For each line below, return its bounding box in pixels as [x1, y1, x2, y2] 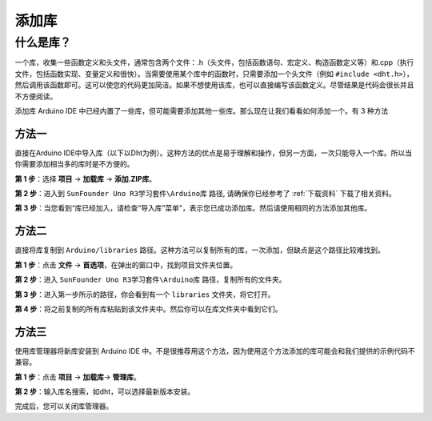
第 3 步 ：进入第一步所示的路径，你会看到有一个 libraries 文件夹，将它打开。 [14, 289, 275, 299]
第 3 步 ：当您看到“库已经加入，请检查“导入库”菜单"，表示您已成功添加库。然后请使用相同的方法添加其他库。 [14, 203, 372, 213]
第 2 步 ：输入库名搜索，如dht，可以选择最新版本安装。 [14, 387, 195, 396]
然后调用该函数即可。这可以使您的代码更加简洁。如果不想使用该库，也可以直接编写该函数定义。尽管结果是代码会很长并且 [14, 80, 414, 90]
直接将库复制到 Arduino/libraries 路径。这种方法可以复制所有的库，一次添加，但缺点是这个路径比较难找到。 [14, 245, 386, 255]
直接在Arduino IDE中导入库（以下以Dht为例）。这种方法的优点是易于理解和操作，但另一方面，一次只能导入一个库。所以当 [14, 148, 412, 158]
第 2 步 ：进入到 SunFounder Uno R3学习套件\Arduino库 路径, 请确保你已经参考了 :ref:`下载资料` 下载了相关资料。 [14, 189, 396, 198]
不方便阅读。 [14, 91, 58, 101]
